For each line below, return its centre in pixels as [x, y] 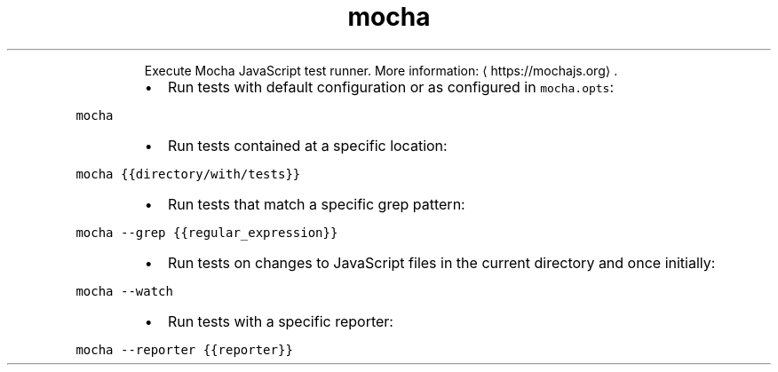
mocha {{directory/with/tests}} [188, 174]
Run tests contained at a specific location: [307, 145]
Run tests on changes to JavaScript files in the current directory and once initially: [441, 262]
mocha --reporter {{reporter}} [184, 349]
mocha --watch [124, 291]
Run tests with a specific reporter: [280, 321]
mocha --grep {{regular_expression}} [207, 232]
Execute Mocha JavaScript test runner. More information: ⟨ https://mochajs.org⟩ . [381, 70]
